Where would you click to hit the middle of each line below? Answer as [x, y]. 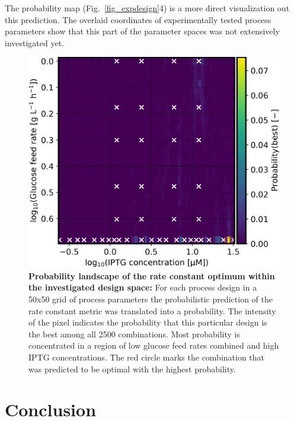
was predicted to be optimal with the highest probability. [132, 369]
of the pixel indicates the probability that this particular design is [148, 322]
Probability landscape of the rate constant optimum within [152, 275]
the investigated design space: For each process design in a [143, 287]
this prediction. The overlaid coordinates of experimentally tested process [138, 19]
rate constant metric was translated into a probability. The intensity [152, 310]
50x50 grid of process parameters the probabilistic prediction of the [151, 299]
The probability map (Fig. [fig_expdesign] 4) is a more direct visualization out [147, 8]
